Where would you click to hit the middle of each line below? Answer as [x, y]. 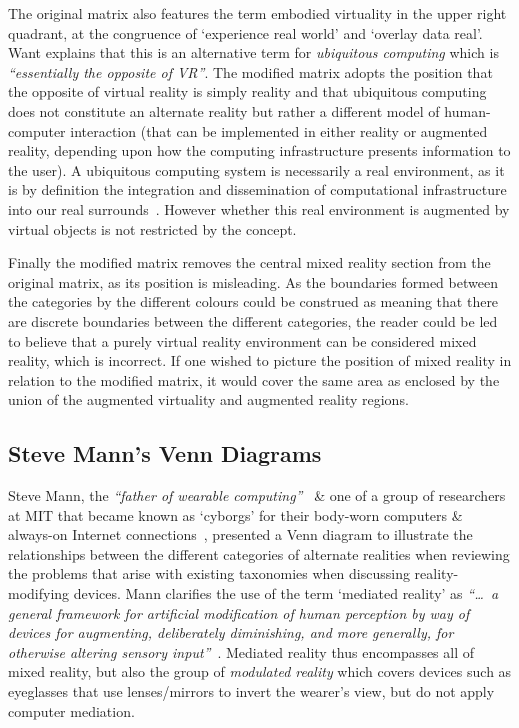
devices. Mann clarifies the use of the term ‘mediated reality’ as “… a [286, 593]
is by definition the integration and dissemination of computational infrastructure [257, 189]
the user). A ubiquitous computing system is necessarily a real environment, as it [256, 169]
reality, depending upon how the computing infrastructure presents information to [259, 150]
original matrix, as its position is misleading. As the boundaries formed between [253, 281]
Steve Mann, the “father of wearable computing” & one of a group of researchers [257, 495]
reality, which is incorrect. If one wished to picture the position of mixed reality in [260, 360]
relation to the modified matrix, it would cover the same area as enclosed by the [254, 379]
